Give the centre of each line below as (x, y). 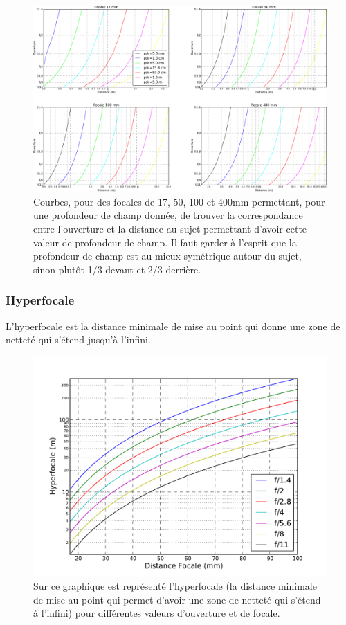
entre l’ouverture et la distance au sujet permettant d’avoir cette (170, 228)
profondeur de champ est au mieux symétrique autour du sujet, (167, 256)
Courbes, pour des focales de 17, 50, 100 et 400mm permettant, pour (179, 201)
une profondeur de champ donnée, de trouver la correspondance (168, 215)
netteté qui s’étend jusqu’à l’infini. (78, 339)
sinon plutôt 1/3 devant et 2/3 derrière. (117, 269)
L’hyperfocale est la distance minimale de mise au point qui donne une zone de (173, 326)
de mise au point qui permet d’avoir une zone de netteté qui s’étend (177, 599)
